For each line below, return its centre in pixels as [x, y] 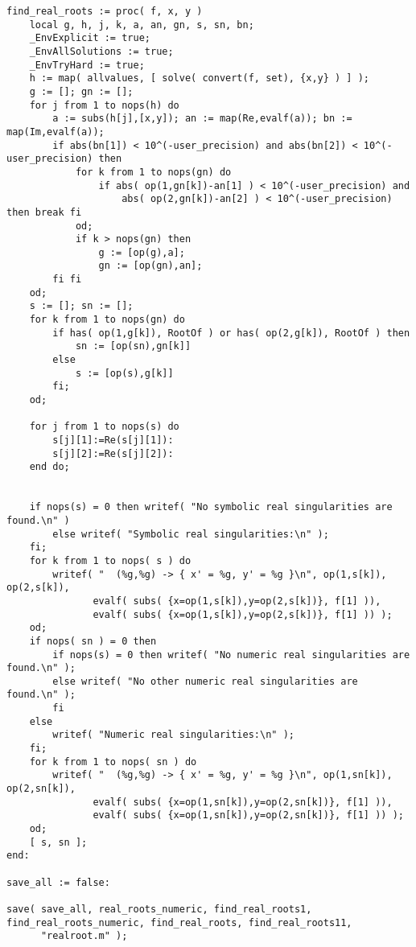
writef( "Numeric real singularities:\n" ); [173, 735]
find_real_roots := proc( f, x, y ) [105, 11]
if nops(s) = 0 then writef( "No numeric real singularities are [231, 655]
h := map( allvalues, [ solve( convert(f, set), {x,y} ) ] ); [200, 78]
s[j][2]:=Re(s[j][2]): [113, 453]
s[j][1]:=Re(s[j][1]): [113, 440]
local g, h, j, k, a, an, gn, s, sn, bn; [142, 25]
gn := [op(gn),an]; [150, 266]
